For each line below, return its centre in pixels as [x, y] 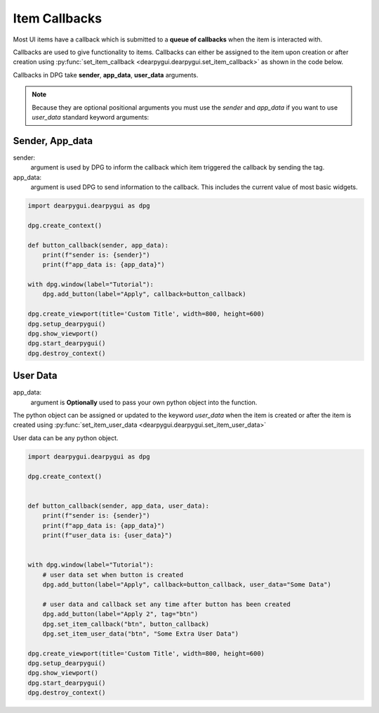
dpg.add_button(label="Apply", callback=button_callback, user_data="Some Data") [187, 584]
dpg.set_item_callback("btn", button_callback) [126, 624]
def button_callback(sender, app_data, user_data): [119, 506]
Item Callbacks [57, 18]
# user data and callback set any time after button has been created [167, 604]
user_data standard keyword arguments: [91, 117]
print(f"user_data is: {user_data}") [107, 535]
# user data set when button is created [113, 574]
